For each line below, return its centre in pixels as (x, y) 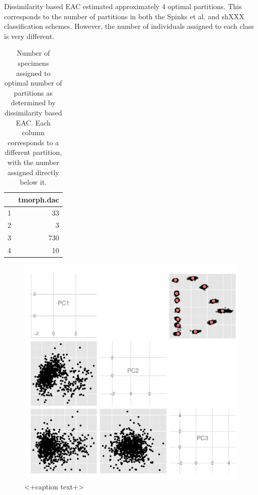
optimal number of (33, 83)
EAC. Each (33, 122)
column (33, 132)
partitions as (33, 92)
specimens (33, 63)
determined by (33, 102)
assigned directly (33, 172)
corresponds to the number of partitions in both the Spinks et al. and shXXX (124, 16)
